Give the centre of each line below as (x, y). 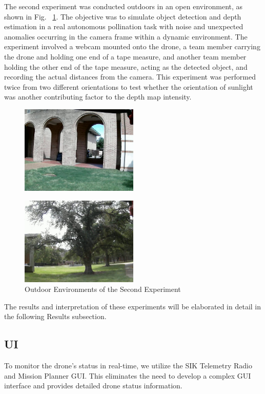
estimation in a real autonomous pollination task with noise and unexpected (124, 26)
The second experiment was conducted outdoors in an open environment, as (124, 6)
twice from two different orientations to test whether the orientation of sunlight (129, 86)
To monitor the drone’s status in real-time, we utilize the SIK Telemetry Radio (128, 366)
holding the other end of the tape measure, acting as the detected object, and (126, 66)
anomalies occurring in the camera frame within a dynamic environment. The (126, 36)
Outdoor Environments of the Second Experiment (103, 289)
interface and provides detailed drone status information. (93, 386)
